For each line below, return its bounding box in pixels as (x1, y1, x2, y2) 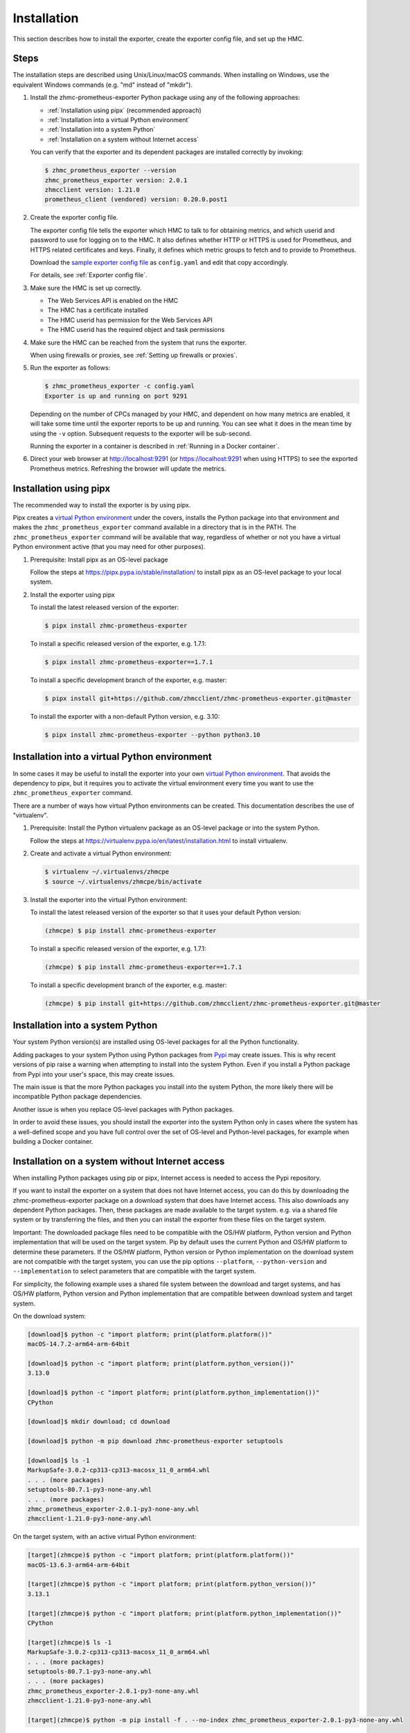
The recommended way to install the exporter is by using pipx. (12, 500, 191, 509)
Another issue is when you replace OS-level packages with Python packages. (12, 1105, 235, 1113)
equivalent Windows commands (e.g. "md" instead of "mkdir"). (12, 80, 193, 89)
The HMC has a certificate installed (47, 306, 148, 315)
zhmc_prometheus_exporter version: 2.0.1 (44, 176, 188, 184)
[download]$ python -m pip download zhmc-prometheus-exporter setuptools (27, 1437, 283, 1445)
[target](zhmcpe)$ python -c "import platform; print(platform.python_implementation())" (27, 1609, 342, 1617)
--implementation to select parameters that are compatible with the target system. (12, 1267, 256, 1275)
